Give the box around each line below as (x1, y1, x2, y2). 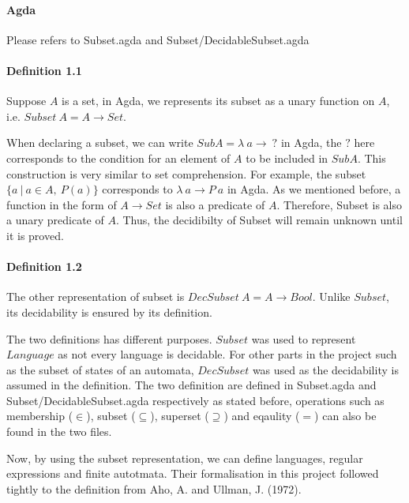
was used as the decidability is (252, 361, 399, 377)
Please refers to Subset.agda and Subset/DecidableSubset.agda (6, 31, 310, 47)
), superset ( (150, 407, 209, 424)
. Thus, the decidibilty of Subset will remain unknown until (115, 212, 403, 228)
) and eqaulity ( (223, 407, 300, 424)
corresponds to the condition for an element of (6, 149, 231, 166)
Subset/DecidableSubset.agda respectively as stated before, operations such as (6, 392, 385, 408)
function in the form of (6, 196, 117, 212)
